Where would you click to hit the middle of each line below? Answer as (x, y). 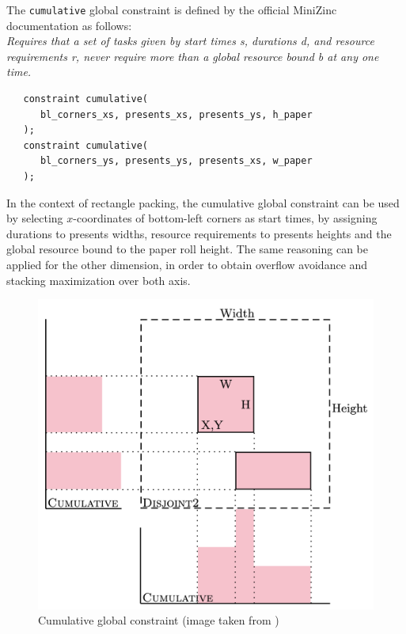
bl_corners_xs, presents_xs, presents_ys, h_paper (176, 114)
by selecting (35, 218)
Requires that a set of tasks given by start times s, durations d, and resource (190, 41)
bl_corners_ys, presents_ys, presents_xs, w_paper (176, 161)
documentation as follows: (69, 25)
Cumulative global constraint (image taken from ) (159, 620)
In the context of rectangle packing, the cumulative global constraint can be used (203, 202)
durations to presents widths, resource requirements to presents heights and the (199, 233)
